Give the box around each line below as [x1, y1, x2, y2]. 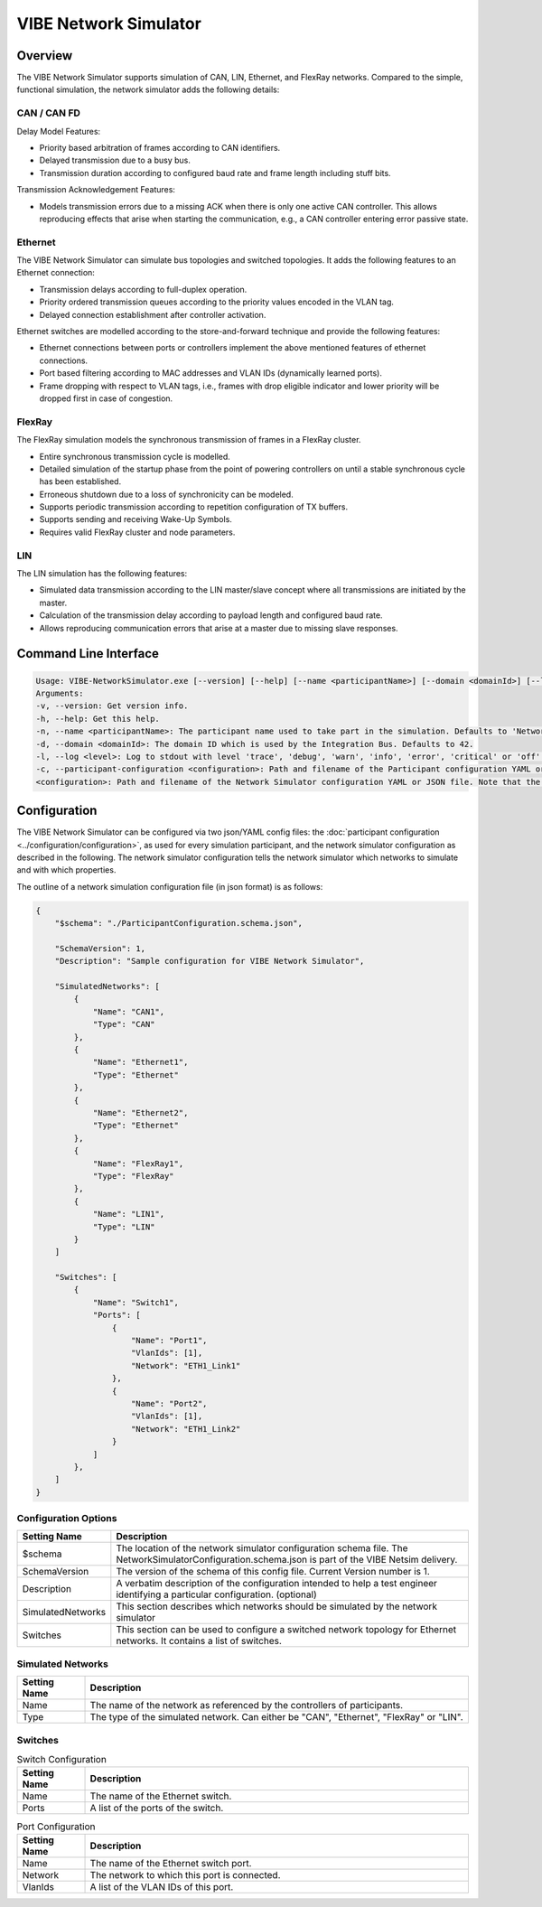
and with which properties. [16, 865, 117, 875]
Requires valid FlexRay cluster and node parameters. [39, 527, 236, 538]
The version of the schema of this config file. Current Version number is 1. [116, 1566, 431, 1578]
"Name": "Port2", [131, 1398, 208, 1408]
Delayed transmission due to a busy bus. [39, 154, 192, 166]
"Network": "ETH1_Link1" [131, 1360, 241, 1370]
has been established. [39, 476, 122, 487]
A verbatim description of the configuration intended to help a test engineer [116, 1577, 438, 1590]
